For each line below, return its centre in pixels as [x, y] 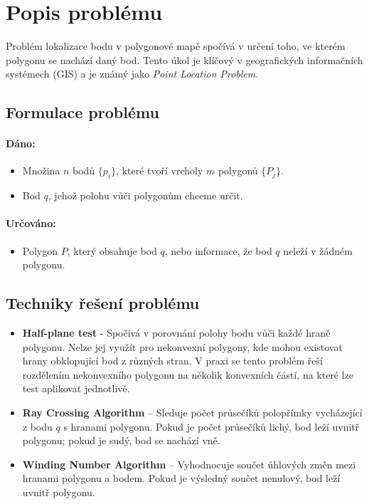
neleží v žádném [318, 250]
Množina [41, 170]
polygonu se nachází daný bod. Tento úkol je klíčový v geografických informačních [184, 59]
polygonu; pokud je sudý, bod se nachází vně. [121, 440]
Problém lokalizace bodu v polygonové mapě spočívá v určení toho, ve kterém [176, 46]
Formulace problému [82, 112]
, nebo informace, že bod [218, 250]
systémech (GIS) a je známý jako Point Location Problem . [132, 74]
